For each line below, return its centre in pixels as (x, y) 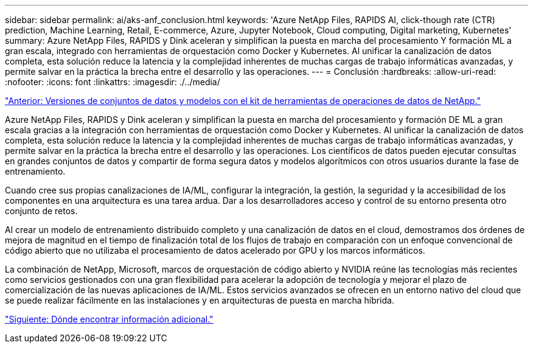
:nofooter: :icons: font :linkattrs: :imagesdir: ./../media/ (113, 82)
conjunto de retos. (41, 211)
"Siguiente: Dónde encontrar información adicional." (109, 319)
